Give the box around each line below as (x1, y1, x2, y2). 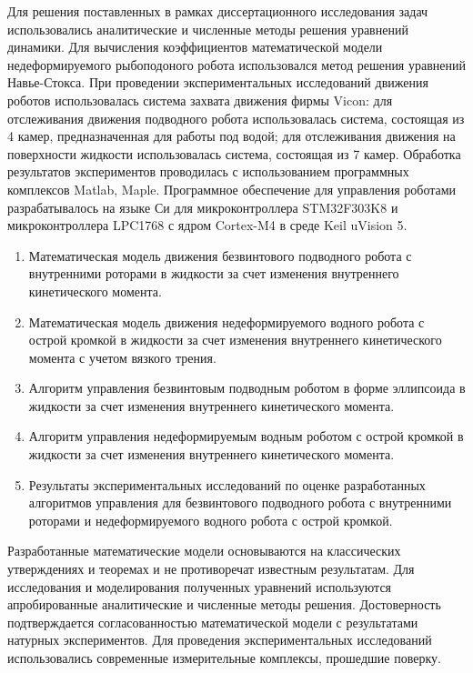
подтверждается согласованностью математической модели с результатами (7, 612, 418, 631)
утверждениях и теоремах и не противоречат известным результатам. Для (7, 559, 415, 578)
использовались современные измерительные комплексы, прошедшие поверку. (7, 648, 441, 667)
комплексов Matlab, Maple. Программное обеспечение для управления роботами (7, 179, 457, 198)
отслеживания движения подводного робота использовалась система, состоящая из (7, 108, 465, 127)
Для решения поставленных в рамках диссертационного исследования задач (7, 2, 428, 20)
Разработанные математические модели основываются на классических (7, 541, 401, 560)
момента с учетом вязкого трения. (28, 347, 216, 367)
